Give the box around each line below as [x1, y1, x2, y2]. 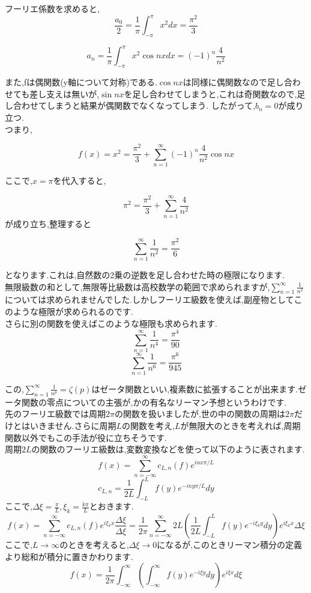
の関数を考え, [122, 419, 175, 431]
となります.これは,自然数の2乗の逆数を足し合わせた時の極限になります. [5, 269, 285, 281]
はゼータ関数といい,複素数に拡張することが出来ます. [91, 382, 298, 395]
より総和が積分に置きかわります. [5, 550, 133, 562]
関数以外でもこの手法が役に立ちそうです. [5, 431, 167, 443]
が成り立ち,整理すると [5, 217, 91, 230]
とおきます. [89, 500, 134, 512]
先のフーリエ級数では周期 [5, 407, 106, 420]
